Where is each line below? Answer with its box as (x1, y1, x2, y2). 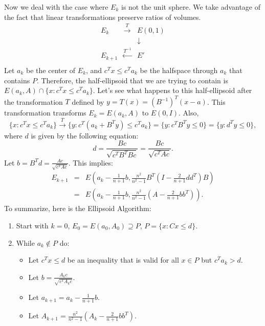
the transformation (4, 96, 63, 107)
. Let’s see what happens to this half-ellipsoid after (93, 85, 252, 96)
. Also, (179, 107, 199, 118)
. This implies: (68, 157, 113, 168)
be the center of (26, 64, 76, 75)
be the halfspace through (140, 64, 218, 75)
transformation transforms (4, 107, 86, 118)
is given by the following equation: (31, 130, 139, 141)
